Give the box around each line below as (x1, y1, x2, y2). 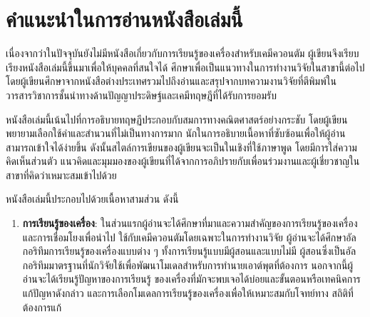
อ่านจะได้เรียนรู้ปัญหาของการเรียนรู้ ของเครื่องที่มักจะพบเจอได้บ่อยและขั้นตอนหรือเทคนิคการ (22, 271, 361, 286)
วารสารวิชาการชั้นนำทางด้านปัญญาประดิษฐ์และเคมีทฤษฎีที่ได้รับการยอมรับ (6, 87, 277, 102)
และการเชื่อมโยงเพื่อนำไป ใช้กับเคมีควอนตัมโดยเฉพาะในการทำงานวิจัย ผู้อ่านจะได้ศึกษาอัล (22, 229, 356, 244)
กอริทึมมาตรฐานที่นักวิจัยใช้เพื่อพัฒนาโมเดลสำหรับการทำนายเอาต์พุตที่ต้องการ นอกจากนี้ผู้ (22, 257, 354, 272)
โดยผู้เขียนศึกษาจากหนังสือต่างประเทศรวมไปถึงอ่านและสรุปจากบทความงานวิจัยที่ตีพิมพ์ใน (6, 74, 337, 89)
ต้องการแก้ (22, 299, 62, 314)
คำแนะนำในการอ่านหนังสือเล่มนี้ (6, 4, 243, 34)
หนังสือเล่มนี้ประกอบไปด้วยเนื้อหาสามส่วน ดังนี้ (6, 191, 179, 206)
